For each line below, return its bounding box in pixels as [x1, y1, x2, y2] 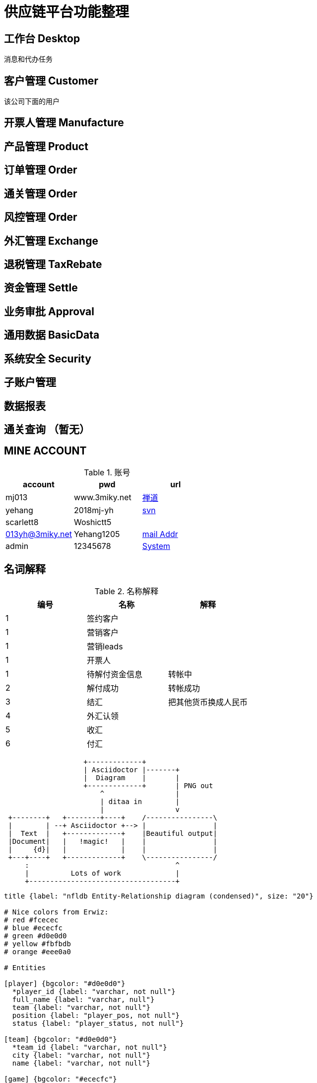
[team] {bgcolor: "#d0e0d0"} [4, 1035, 117, 1043]
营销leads [87, 641, 123, 651]
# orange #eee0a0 [4, 947, 71, 956]
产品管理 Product [4, 140, 88, 153]
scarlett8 [5, 517, 39, 527]
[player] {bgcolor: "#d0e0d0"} [4, 979, 126, 988]
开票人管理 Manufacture [4, 116, 124, 129]
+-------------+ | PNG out [83, 781, 213, 790]
